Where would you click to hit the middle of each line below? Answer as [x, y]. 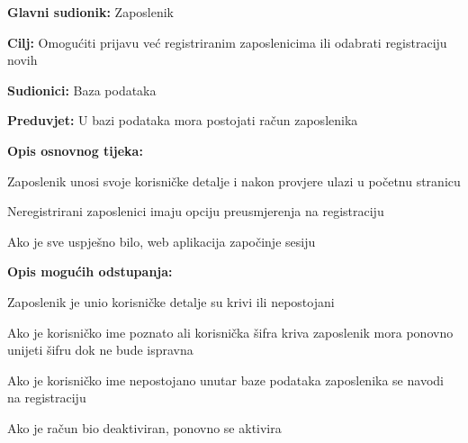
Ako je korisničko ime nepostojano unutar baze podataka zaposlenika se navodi [225, 380]
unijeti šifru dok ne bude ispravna [100, 350]
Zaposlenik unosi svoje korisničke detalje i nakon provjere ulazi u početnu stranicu [234, 181]
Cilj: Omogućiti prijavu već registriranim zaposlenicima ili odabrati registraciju [227, 42]
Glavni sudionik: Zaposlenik [91, 12]
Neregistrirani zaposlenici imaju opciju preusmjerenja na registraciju [196, 211]
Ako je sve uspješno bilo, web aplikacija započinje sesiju [162, 241]
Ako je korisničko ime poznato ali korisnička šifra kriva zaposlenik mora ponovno [230, 332]
